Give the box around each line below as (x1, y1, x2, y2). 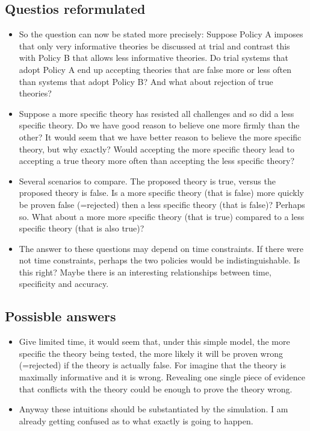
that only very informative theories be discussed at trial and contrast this (19, 39, 290, 52)
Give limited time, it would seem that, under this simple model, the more (19, 335, 290, 348)
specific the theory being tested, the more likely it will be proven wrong (19, 347, 283, 359)
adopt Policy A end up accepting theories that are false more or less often (19, 63, 291, 75)
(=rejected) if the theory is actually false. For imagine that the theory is (19, 359, 286, 371)
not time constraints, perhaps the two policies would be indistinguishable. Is (19, 254, 300, 266)
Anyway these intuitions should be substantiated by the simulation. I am (19, 403, 288, 415)
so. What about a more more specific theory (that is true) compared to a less (19, 210, 305, 222)
